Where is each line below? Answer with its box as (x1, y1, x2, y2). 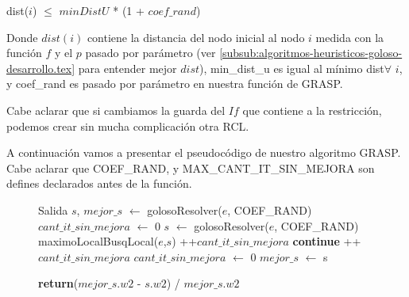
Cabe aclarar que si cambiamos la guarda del (6, 101, 226, 118)
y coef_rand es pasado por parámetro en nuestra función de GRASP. (6, 75, 343, 92)
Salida (38, 201, 68, 218)
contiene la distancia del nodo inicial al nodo (87, 29, 305, 45)
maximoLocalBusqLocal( (38, 233, 159, 249)
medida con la (315, 29, 384, 45)
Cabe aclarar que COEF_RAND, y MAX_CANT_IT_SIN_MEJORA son (6, 159, 375, 176)
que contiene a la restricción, (242, 101, 382, 118)
